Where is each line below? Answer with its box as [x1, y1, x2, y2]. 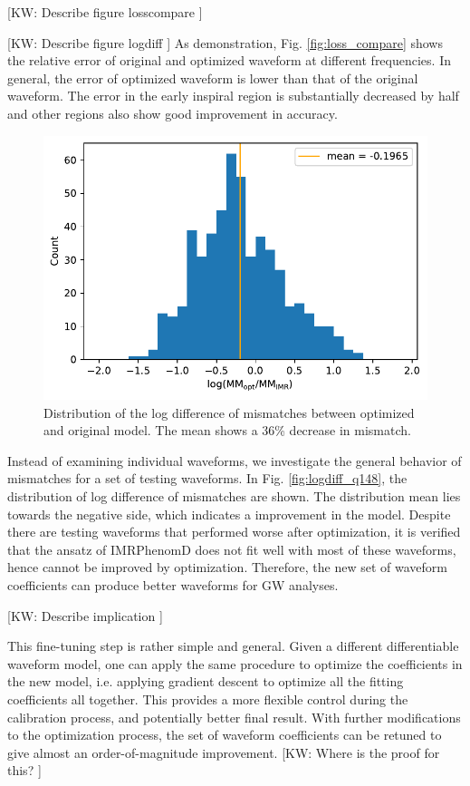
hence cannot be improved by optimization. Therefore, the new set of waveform [7, 558, 447, 577]
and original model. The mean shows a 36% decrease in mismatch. [43, 421, 411, 440]
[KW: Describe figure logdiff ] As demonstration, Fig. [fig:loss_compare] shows [7, 33, 443, 52]
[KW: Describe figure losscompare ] [7, 3, 203, 21]
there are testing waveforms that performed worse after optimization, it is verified [7, 522, 461, 541]
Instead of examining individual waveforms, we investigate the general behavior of [7, 451, 462, 470]
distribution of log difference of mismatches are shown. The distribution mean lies [7, 486, 461, 505]
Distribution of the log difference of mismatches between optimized [43, 403, 415, 422]
